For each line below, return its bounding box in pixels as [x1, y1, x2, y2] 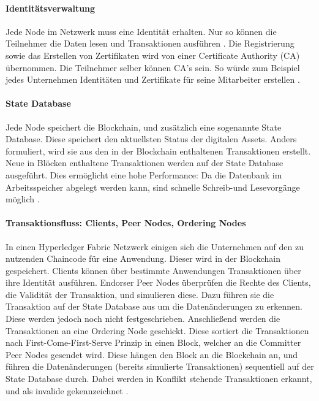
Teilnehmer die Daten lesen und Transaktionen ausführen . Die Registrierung [6, 37, 295, 50]
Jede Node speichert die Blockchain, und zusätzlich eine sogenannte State [6, 120, 282, 133]
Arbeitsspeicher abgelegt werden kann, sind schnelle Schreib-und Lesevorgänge [6, 180, 300, 193]
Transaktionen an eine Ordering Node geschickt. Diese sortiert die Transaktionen [6, 324, 309, 337]
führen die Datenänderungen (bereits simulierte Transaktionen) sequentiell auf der [6, 360, 314, 373]
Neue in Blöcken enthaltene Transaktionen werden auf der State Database [6, 156, 283, 169]
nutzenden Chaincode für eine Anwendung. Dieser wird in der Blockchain [6, 252, 281, 265]
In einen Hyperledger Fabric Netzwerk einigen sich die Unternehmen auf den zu [6, 240, 304, 253]
